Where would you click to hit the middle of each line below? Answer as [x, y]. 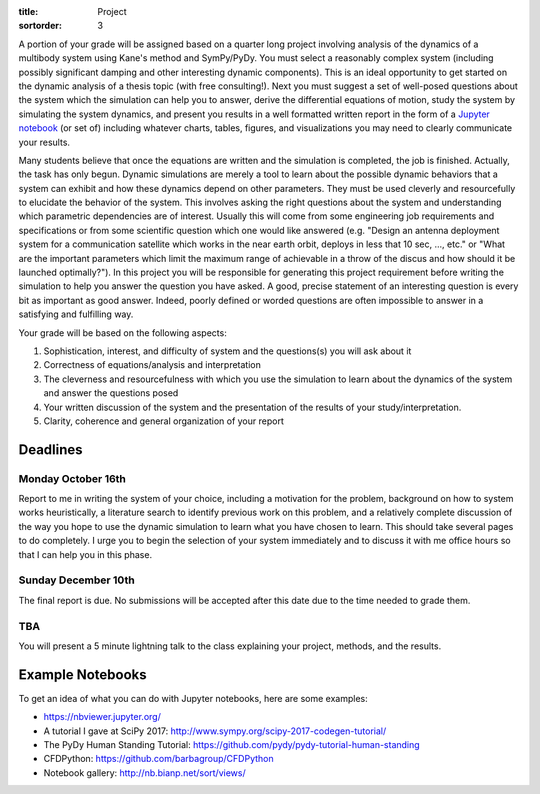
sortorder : [40, 26]
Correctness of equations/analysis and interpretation [152, 365]
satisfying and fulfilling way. [76, 314]
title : [28, 11]
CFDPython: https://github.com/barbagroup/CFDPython [158, 759]
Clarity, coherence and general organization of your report [163, 421]
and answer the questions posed [111, 393]
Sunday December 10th [76, 580]
